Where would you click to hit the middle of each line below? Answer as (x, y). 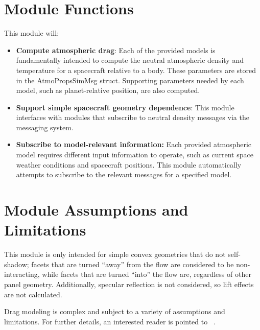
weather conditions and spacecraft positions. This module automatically (129, 164)
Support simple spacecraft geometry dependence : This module (125, 107)
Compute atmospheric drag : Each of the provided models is (116, 50)
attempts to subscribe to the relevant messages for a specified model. (124, 174)
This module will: (32, 33)
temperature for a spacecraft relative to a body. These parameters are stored (136, 70)
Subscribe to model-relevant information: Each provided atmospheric (134, 144)
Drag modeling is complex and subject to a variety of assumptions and (115, 311)
